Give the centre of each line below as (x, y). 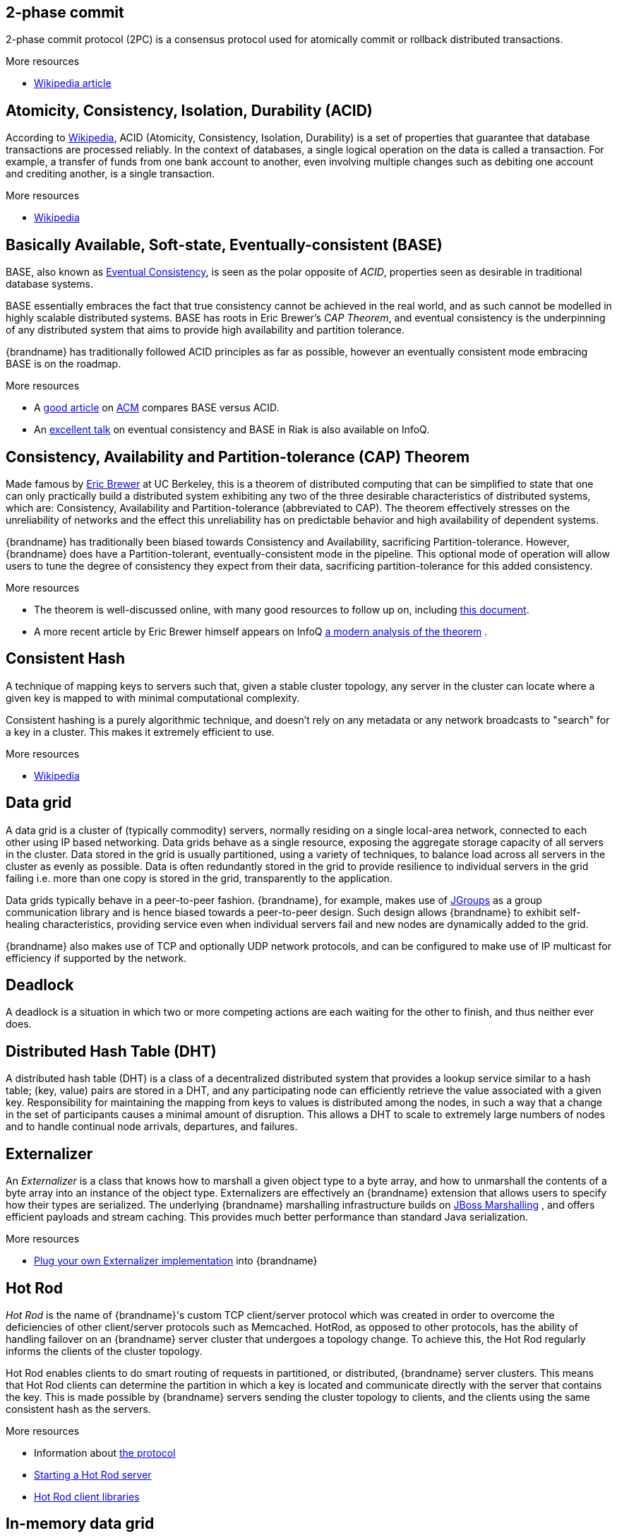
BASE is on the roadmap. (64, 364)
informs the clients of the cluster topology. (104, 1351)
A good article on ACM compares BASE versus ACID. (157, 408)
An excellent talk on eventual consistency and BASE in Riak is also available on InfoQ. (232, 430)
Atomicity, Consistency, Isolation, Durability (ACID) (189, 110)
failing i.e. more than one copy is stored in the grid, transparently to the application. (199, 878)
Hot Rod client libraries (87, 1497)
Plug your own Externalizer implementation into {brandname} (176, 1261)
